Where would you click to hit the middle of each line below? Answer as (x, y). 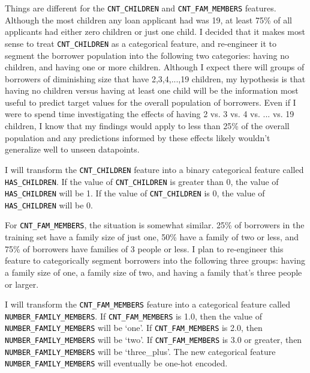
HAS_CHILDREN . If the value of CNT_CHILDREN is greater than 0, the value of (142, 181)
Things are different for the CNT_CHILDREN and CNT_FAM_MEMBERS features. (141, 8)
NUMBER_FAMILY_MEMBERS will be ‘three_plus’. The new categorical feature (140, 351)
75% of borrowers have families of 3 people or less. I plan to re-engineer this (144, 248)
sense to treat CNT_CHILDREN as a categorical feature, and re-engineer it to (141, 43)
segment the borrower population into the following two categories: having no (147, 55)
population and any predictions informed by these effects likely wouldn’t (138, 137)
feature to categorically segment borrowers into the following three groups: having (155, 260)
